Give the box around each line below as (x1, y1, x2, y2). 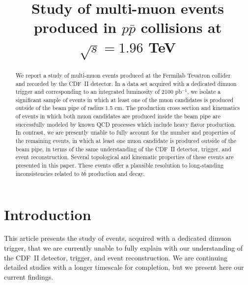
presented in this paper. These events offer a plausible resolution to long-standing (15, 161, 224, 170)
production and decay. (88, 169, 145, 177)
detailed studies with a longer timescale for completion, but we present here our (4, 262, 244, 272)
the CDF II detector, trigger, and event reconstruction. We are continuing (4, 252, 227, 262)
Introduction (4, 204, 91, 225)
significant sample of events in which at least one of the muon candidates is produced (15, 95, 234, 104)
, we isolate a (187, 87, 221, 96)
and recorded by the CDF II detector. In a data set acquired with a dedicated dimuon (15, 79, 237, 87)
